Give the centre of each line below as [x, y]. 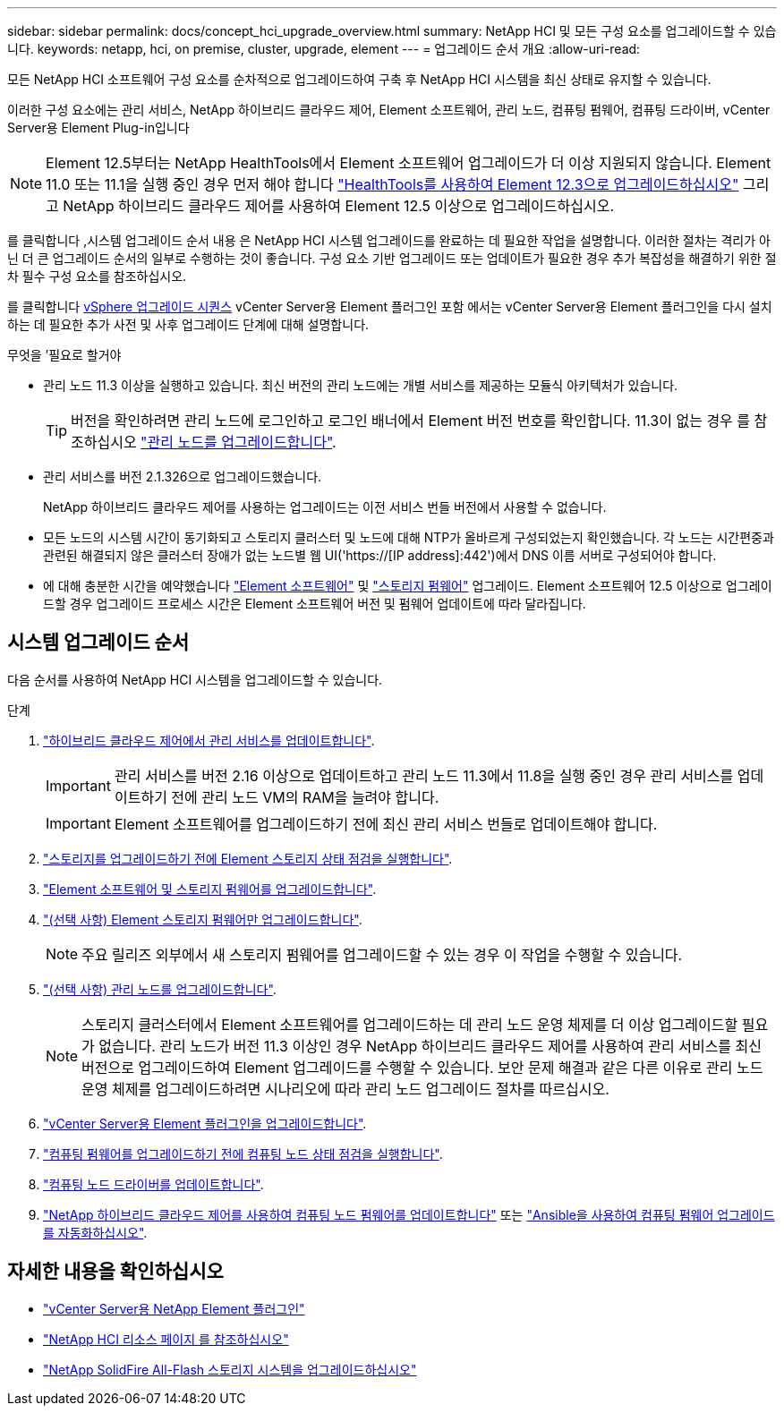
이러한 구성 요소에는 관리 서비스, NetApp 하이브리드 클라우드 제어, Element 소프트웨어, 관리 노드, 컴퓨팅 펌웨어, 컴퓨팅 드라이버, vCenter [389, 110]
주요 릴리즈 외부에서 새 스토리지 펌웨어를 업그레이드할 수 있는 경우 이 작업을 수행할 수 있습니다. [382, 954]
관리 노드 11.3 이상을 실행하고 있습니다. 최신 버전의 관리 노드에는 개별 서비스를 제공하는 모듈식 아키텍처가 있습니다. [361, 385]
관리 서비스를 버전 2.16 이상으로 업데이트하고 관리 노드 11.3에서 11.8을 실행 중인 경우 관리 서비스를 [424, 775]
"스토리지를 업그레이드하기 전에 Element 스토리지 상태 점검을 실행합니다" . [248, 858]
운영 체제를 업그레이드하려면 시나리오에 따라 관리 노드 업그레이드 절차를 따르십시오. [345, 1089]
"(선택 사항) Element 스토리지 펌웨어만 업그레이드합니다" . [203, 919]
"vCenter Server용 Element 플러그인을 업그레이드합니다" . [205, 1123]
